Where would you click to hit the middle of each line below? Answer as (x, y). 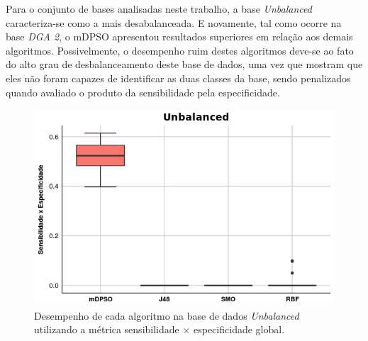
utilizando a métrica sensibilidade (107, 329)
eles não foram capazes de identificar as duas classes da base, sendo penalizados (178, 78)
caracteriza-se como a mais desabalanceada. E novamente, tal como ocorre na (174, 22)
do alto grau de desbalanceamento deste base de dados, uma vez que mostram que (184, 64)
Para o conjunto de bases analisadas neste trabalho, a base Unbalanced (159, 9)
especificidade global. (239, 329)
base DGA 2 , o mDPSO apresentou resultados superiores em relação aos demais (179, 37)
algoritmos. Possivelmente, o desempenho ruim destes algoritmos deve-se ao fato (180, 50)
